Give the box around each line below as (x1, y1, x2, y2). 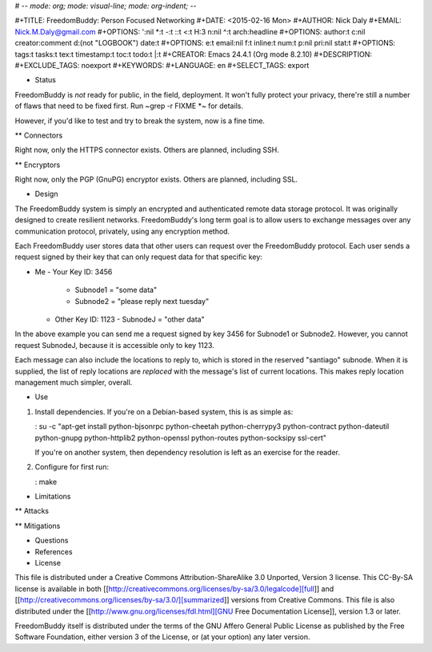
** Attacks (14, 506, 50, 516)
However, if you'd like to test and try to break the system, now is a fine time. (14, 116, 266, 126)
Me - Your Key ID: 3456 (34, 266, 113, 276)
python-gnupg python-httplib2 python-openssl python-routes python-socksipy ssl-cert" (34, 433, 327, 442)
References (34, 546, 73, 556)
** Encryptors (14, 160, 61, 170)
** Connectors (14, 130, 63, 140)
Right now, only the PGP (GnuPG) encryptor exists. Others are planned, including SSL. (14, 174, 298, 184)
